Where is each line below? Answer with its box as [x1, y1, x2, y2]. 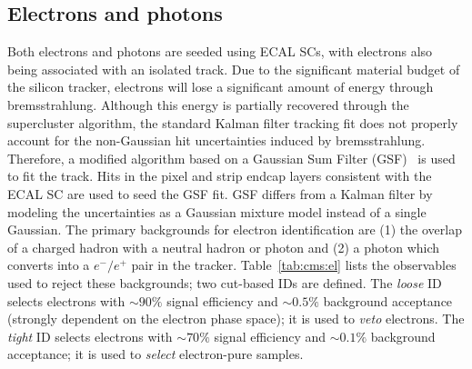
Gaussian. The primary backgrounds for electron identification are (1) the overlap [7, 220, 462, 239]
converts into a [7, 255, 90, 274]
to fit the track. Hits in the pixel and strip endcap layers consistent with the [7, 166, 432, 185]
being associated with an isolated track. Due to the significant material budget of [7, 59, 460, 78]
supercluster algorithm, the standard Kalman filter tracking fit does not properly [7, 113, 458, 132]
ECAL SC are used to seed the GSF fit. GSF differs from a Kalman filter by [7, 184, 433, 203]
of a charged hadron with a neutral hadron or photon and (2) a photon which [7, 237, 440, 256]
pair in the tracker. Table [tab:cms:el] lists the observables [131, 255, 457, 274]
